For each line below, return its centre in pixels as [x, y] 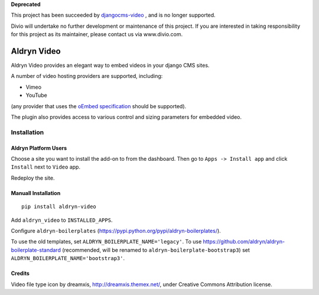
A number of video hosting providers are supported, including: [87, 76]
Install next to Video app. [46, 167]
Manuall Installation [36, 193]
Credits [20, 273]
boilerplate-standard [36, 250]
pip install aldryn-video [59, 207]
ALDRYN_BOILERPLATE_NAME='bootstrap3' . [68, 258]
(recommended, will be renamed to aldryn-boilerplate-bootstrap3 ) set [156, 250]
